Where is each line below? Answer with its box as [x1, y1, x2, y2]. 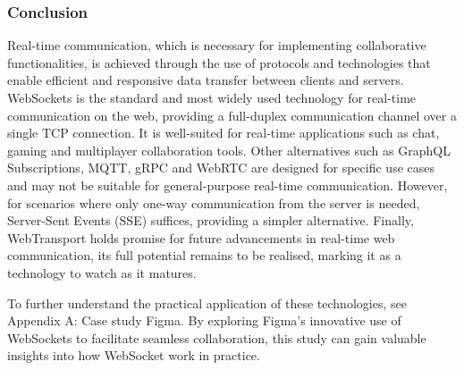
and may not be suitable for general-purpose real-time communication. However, [7, 175, 448, 194]
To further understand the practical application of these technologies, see [7, 293, 407, 312]
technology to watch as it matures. [7, 263, 197, 282]
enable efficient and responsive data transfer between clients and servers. [7, 71, 404, 89]
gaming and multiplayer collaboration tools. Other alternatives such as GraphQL [7, 140, 451, 159]
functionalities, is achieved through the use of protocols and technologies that [7, 53, 431, 71]
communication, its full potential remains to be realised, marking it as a [7, 246, 401, 265]
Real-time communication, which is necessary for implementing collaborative [7, 36, 426, 55]
